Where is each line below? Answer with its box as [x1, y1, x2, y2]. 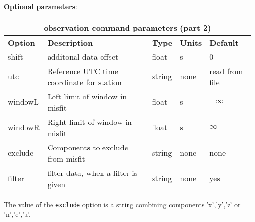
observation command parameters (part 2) [44, 22, 211, 33]
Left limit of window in [47, 90, 127, 102]
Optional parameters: [4, 1, 77, 11]
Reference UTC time [47, 65, 118, 76]
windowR [8, 122, 40, 133]
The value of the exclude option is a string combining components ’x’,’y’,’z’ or [4, 199, 241, 209]
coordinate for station [47, 76, 122, 88]
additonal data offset [47, 50, 119, 62]
